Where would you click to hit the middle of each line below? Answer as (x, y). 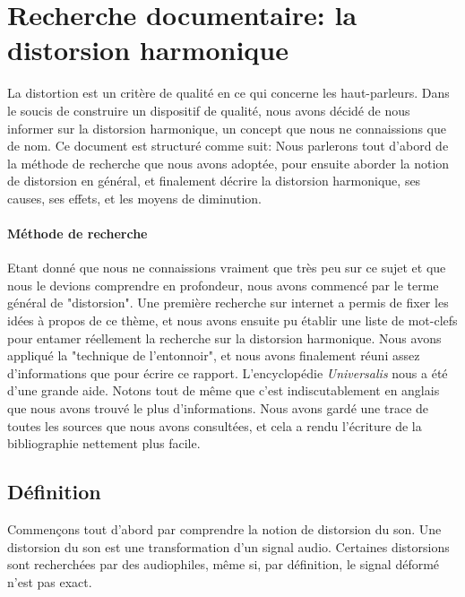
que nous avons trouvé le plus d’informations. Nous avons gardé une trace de (218, 408)
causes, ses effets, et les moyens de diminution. (134, 198)
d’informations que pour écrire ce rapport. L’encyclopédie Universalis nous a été (228, 372)
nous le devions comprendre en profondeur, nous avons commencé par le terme (223, 285)
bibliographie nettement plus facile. (104, 443)
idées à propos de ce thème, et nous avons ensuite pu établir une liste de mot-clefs (232, 320)
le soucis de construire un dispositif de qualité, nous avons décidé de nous (209, 110)
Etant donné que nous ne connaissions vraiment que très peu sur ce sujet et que (227, 268)
